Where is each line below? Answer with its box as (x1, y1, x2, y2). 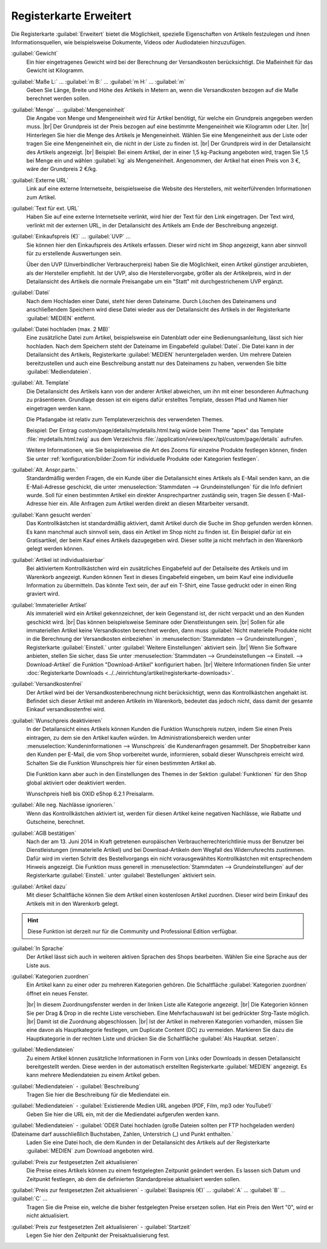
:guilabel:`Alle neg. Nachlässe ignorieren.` (11, 801, 116, 809)
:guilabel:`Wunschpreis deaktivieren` (11, 717, 103, 724)
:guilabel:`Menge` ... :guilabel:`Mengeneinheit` (11, 106, 126, 113)
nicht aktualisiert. (26, 1212, 70, 1219)
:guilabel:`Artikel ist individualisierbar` (11, 556, 105, 563)
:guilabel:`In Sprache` (11, 945, 65, 952)
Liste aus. (26, 962, 51, 969)
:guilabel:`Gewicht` (11, 50, 58, 57)
